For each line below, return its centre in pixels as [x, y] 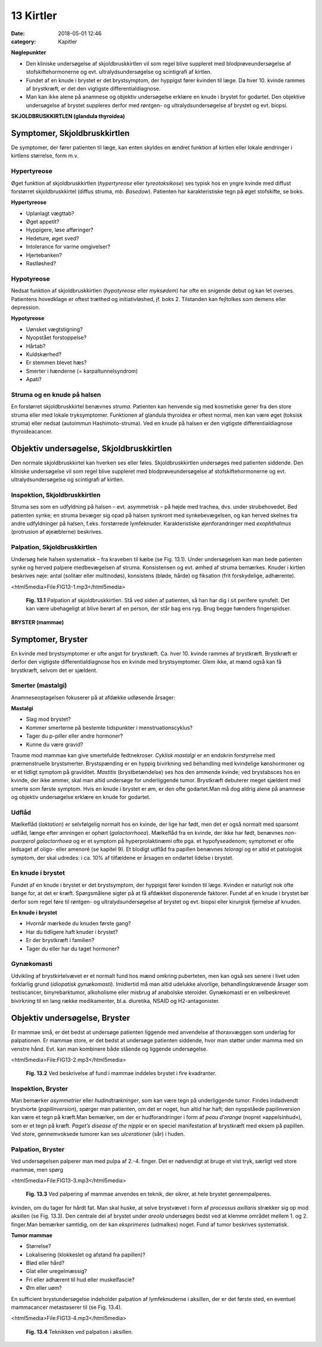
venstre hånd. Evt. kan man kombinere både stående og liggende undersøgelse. [109, 1049]
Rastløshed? [41, 264]
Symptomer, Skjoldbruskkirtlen [70, 133]
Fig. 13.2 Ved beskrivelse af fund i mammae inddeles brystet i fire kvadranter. [121, 1073]
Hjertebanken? [44, 255]
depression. [26, 307]
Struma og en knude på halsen [56, 395]
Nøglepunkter [29, 52]
